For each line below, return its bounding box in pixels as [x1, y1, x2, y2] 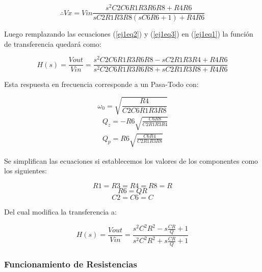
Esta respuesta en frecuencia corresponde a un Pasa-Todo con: [4, 79, 199, 89]
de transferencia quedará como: [4, 38, 101, 49]
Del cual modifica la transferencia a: [4, 206, 117, 217]
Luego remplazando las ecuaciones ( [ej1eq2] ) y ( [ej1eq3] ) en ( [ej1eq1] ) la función [4, 28, 253, 39]
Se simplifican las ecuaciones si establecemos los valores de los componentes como [4, 155, 258, 166]
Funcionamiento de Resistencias [4, 258, 137, 270]
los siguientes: [4, 165, 47, 176]
